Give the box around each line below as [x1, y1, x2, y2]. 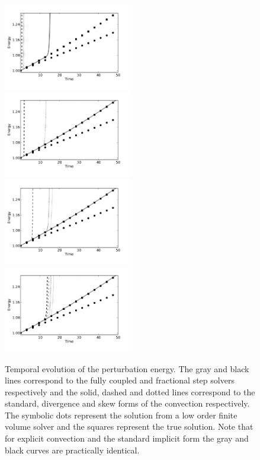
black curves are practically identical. [5, 443, 140, 456]
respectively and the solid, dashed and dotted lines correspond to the [5, 385, 255, 398]
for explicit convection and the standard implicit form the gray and [5, 432, 249, 445]
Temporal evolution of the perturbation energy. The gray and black [5, 362, 249, 375]
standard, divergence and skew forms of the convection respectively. [5, 397, 250, 410]
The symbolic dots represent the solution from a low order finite [5, 408, 237, 421]
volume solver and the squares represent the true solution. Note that [5, 420, 253, 433]
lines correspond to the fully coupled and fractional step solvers [5, 374, 235, 386]
